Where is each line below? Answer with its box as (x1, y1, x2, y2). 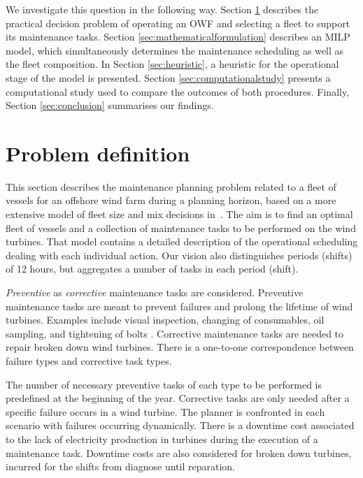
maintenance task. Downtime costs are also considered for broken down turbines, (6, 445, 352, 460)
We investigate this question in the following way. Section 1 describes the (6, 2, 319, 16)
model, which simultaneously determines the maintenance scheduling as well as (6, 43, 344, 57)
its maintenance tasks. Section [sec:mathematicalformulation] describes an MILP (6, 29, 350, 44)
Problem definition (6, 138, 190, 167)
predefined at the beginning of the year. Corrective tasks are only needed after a (6, 391, 350, 405)
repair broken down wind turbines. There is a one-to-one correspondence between (6, 340, 354, 354)
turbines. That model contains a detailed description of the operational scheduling (6, 234, 358, 249)
